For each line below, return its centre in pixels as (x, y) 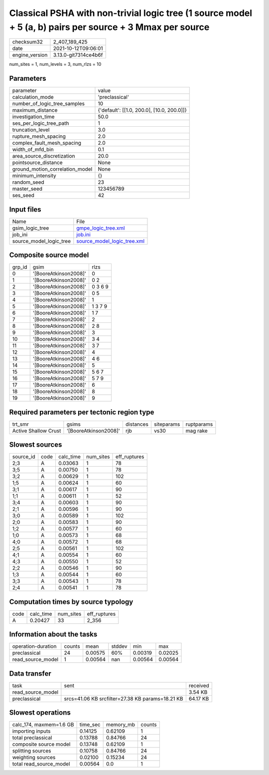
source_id (24, 457)
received (199, 685)
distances (137, 424)
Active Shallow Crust (37, 431)
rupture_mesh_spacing (39, 136)
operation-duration (34, 646)
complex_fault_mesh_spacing (47, 143)
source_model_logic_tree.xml (110, 241)
